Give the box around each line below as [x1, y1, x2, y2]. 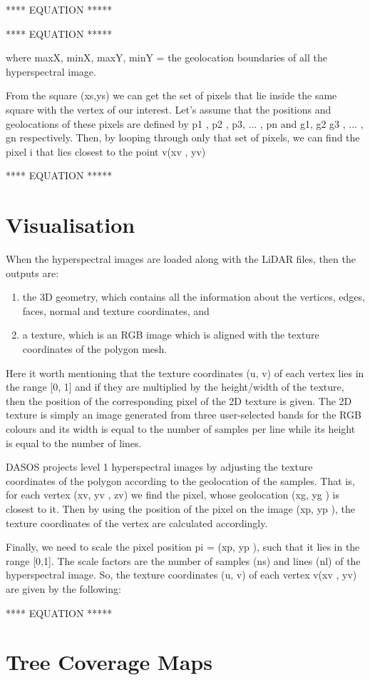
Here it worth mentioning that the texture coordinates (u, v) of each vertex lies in [6, 365, 364, 380]
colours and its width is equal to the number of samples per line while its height [6, 421, 356, 436]
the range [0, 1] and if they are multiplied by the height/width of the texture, [6, 379, 344, 394]
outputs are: [6, 265, 59, 280]
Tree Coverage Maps [6, 647, 212, 676]
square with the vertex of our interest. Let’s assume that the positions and [6, 101, 332, 116]
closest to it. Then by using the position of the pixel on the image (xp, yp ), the [6, 501, 355, 516]
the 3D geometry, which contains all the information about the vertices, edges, [22, 289, 365, 304]
